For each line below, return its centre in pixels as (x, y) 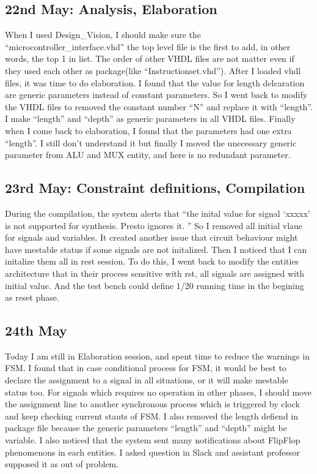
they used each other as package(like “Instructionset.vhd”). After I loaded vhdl (153, 70)
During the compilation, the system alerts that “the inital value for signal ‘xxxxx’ (158, 213)
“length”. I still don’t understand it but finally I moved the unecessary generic (151, 142)
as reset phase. (32, 297)
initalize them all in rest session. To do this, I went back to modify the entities (152, 261)
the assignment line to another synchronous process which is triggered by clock (152, 404)
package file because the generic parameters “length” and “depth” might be (146, 428)
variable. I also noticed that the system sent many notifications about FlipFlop (153, 440)
